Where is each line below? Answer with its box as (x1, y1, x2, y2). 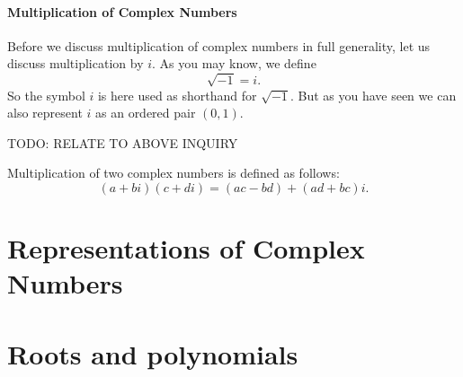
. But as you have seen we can (289, 85, 457, 104)
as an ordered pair (95, 103, 196, 122)
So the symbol (7, 85, 85, 104)
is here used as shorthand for (97, 85, 257, 104)
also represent (7, 103, 83, 122)
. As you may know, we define (152, 54, 316, 73)
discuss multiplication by (7, 54, 144, 73)
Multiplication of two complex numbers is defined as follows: (7, 163, 340, 182)
